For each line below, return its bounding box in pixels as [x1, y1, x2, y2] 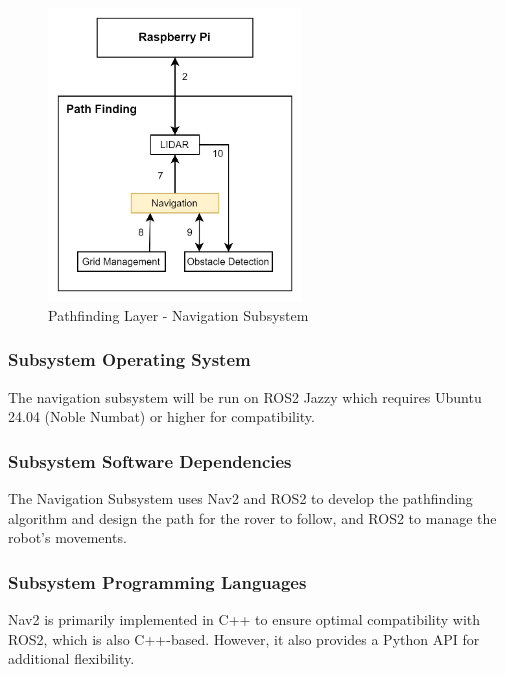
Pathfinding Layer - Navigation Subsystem [48, 304, 309, 325]
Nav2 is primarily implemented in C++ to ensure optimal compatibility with [8, 609, 481, 630]
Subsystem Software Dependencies [8, 448, 292, 473]
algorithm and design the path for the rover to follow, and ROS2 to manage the [8, 507, 497, 528]
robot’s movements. [8, 527, 127, 548]
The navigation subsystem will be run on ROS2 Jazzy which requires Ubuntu [8, 386, 482, 407]
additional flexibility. [8, 648, 135, 669]
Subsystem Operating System [8, 347, 251, 372]
